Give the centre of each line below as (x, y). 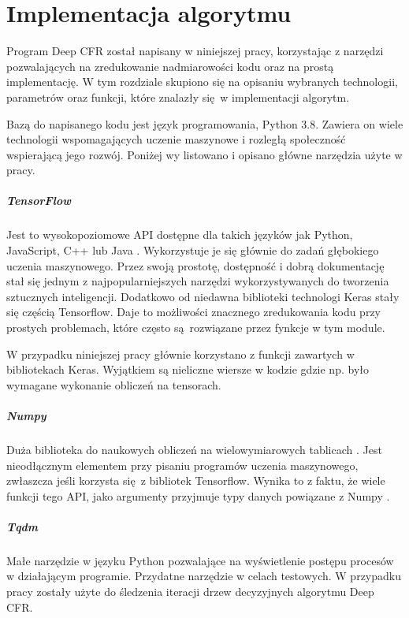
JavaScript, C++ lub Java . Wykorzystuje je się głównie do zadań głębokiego (193, 250)
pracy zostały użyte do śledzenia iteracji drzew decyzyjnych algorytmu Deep (190, 592)
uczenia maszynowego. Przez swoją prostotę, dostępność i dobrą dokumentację (195, 265)
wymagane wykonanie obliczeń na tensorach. (114, 384)
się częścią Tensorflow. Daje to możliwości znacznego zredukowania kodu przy (193, 312)
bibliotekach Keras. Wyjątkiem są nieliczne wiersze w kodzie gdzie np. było (188, 369)
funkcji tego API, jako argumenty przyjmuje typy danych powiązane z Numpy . (198, 495)
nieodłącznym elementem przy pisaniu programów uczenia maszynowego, (182, 465)
